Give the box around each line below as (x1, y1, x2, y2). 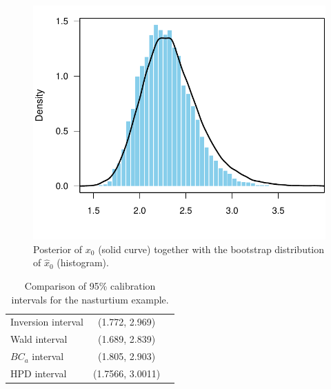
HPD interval (10, 366, 67, 380)
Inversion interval (10, 315, 83, 329)
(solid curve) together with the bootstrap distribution (98, 241, 325, 256)
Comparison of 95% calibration (24, 278, 156, 292)
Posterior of (33, 241, 83, 256)
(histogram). (57, 255, 109, 270)
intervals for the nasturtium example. (11, 292, 169, 306)
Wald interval (10, 332, 68, 346)
